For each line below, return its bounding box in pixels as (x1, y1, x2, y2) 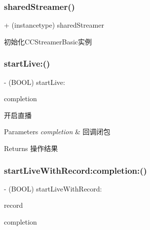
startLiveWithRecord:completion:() (4, 164, 147, 176)
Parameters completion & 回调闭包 (4, 126, 111, 137)
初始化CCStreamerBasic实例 (4, 36, 92, 46)
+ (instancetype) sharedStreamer (4, 20, 104, 30)
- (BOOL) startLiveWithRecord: (4, 183, 102, 193)
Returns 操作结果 (4, 143, 58, 153)
